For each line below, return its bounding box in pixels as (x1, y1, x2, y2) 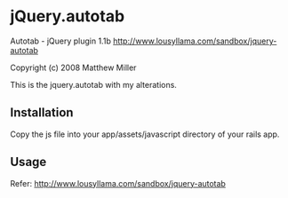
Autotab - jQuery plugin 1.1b (10, 36, 112, 46)
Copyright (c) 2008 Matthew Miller (10, 62, 137, 73)
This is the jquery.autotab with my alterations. (10, 79, 177, 90)
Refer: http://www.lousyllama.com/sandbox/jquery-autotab (10, 178, 226, 188)
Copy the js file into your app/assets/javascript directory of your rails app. (10, 129, 280, 139)
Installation (10, 105, 74, 121)
